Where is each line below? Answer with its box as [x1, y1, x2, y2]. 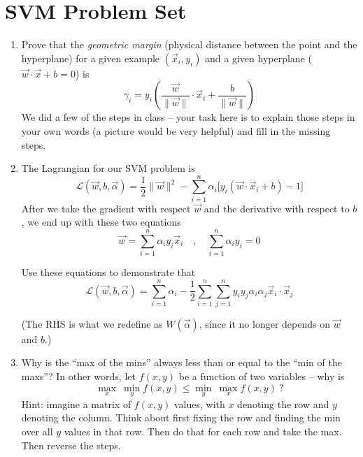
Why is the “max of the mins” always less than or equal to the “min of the [21, 355, 342, 370]
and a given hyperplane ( [205, 50, 312, 65]
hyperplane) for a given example [21, 50, 160, 65]
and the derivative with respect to [204, 201, 350, 215]
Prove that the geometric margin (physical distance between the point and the [21, 37, 357, 52]
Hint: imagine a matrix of [21, 396, 131, 411]
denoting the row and [237, 396, 329, 411]
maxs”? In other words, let [21, 369, 136, 384]
